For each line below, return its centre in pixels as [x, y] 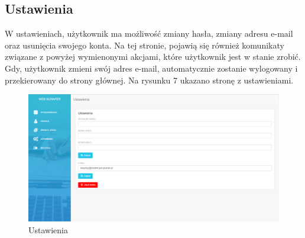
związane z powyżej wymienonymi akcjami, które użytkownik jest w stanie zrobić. [153, 57]
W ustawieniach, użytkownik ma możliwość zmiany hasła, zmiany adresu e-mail [149, 33]
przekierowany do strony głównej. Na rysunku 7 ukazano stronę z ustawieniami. [149, 80]
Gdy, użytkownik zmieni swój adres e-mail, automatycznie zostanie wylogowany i [151, 68]
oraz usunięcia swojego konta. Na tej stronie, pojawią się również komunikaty [145, 45]
